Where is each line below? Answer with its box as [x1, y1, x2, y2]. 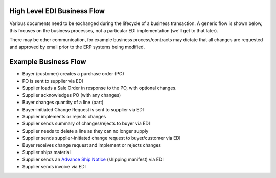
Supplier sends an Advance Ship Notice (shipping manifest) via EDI [22, 156, 164, 163]
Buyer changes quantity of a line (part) [22, 99, 104, 106]
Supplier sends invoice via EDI [22, 163, 86, 169]
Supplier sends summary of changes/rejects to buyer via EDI [22, 120, 150, 127]
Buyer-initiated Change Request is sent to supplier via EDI [22, 106, 144, 112]
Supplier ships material [22, 149, 71, 155]
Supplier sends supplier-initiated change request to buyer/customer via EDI [22, 135, 181, 141]
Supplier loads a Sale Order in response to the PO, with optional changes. [22, 85, 177, 91]
